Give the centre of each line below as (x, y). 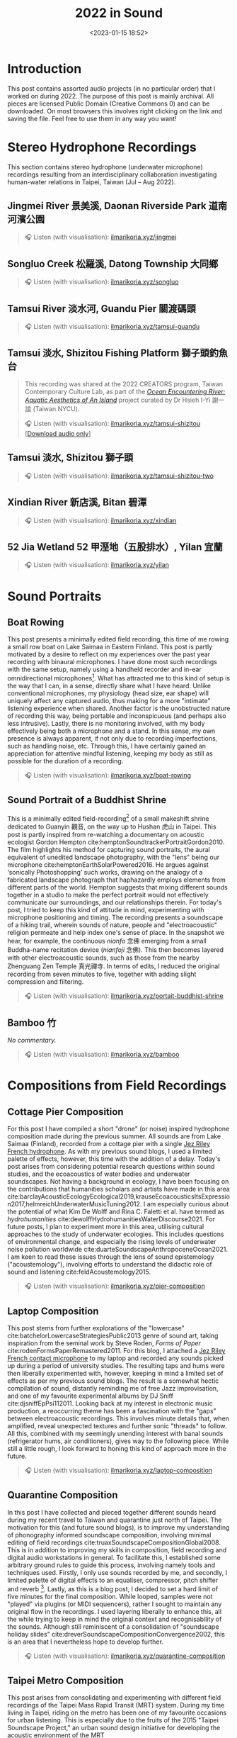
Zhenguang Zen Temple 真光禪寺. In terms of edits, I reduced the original (114, 966)
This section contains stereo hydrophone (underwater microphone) (105, 167)
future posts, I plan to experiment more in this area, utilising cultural (106, 1227)
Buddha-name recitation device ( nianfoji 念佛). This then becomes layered (116, 950)
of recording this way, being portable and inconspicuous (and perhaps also (117, 716)
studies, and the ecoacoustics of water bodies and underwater (99, 1174)
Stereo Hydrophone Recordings (102, 147)
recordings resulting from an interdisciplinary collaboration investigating (112, 174)
